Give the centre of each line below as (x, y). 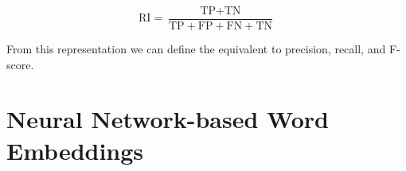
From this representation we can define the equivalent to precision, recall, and (196, 49)
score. (20, 64)
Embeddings (75, 150)
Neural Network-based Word (168, 119)
